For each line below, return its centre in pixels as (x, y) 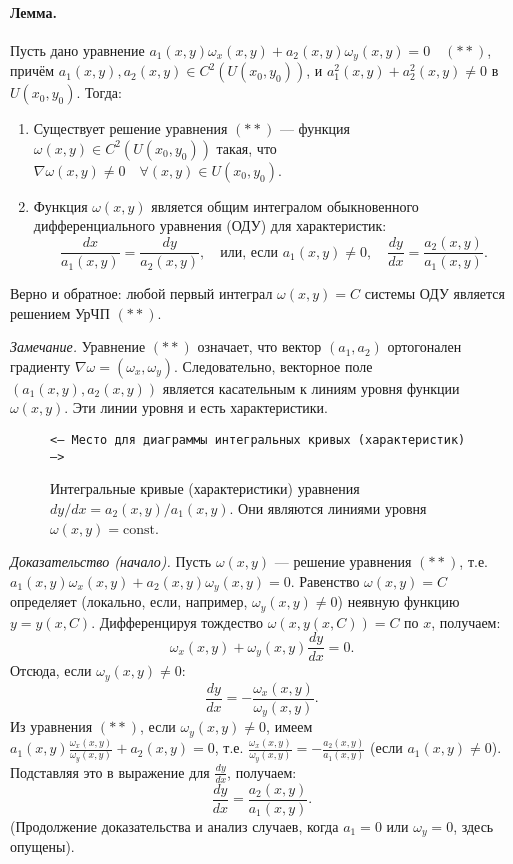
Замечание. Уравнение (78, 346)
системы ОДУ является (435, 293)
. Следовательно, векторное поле (273, 365)
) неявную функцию (398, 601)
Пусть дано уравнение (77, 49)
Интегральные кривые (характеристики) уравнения (205, 488)
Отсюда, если (51, 670)
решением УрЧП (60, 312)
